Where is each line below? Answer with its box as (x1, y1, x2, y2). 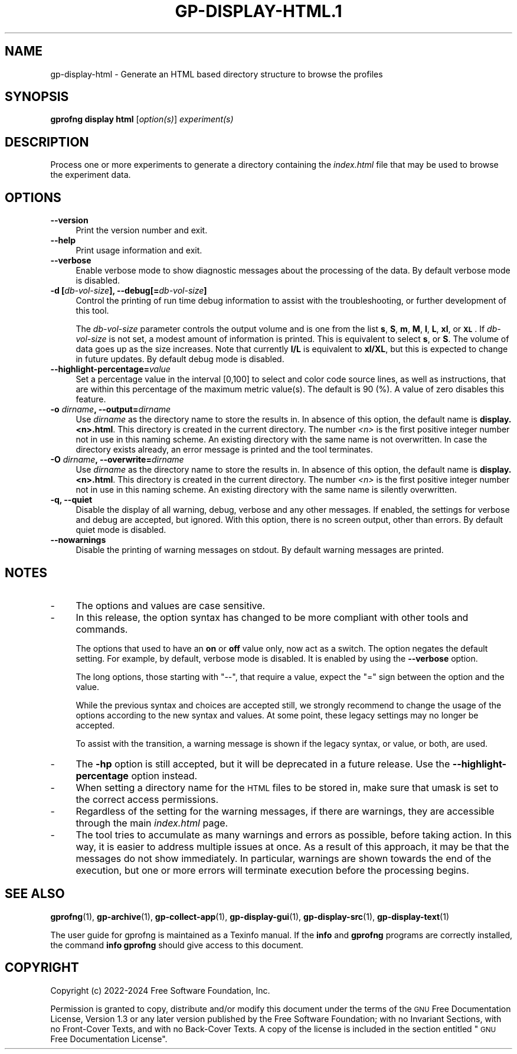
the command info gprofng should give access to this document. (50, 939, 303, 950)
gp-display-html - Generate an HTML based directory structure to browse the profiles (50, 69, 383, 79)
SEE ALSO (5, 886, 65, 902)
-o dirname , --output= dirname (50, 404, 171, 415)
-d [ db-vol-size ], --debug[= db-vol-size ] (50, 285, 207, 296)
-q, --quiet (50, 495, 93, 505)
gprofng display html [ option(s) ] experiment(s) (50, 114, 234, 125)
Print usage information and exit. (76, 245, 202, 256)
